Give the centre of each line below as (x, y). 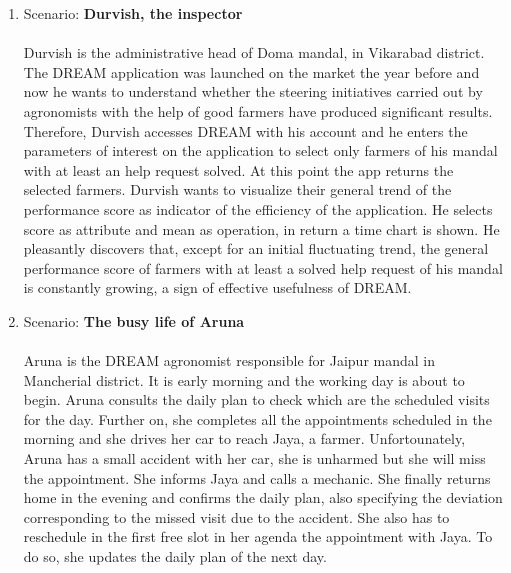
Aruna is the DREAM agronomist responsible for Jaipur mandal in (229, 360)
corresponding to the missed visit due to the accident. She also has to (236, 516)
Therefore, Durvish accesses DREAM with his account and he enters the (245, 130)
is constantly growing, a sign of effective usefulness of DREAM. (217, 287)
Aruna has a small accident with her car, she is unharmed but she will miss (254, 458)
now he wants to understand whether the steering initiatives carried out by (253, 91)
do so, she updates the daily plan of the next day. (175, 556)
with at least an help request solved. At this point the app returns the (238, 169)
